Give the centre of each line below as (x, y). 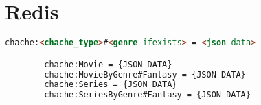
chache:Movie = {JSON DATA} (108, 64)
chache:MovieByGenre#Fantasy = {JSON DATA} (145, 74)
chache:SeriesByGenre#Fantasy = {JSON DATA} (147, 95)
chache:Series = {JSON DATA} (111, 85)
